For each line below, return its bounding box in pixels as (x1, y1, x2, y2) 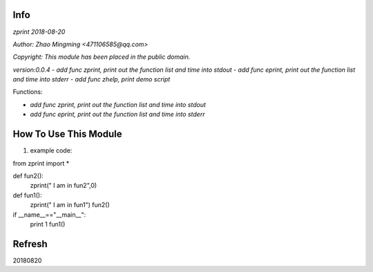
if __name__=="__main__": (12, 211, 86, 219)
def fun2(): (12, 171, 44, 179)
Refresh (12, 238, 48, 250)
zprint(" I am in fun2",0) (30, 182, 97, 190)
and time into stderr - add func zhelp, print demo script (12, 75, 171, 84)
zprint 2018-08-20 (12, 28, 66, 36)
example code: (30, 146, 73, 155)
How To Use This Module (12, 128, 122, 140)
